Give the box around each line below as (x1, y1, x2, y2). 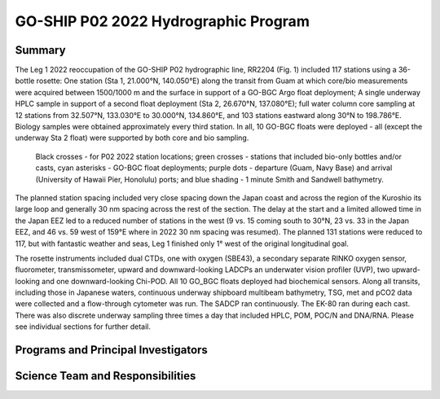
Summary (15, 43, 66, 57)
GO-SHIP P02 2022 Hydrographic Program (15, 12, 310, 30)
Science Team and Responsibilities (15, 369, 196, 383)
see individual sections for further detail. (15, 322, 151, 331)
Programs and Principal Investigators (15, 343, 208, 357)
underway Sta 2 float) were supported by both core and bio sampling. (15, 133, 249, 142)
